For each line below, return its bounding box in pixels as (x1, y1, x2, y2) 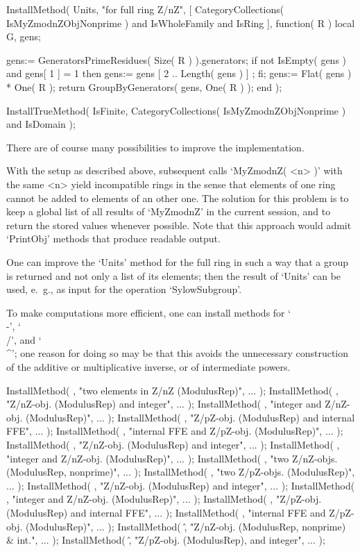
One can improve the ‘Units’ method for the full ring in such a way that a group (6, 254, 349, 269)
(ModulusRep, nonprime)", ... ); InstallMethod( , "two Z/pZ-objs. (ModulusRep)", (6, 465, 355, 479)
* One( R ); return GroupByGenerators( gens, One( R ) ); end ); (6, 79, 282, 94)
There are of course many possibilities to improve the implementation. (6, 140, 305, 154)
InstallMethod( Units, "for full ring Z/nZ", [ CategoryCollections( (6, 2, 284, 16)
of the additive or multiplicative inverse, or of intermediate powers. (6, 360, 291, 374)
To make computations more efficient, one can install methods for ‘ (6, 305, 291, 319)
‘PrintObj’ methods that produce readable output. (6, 231, 221, 246)
